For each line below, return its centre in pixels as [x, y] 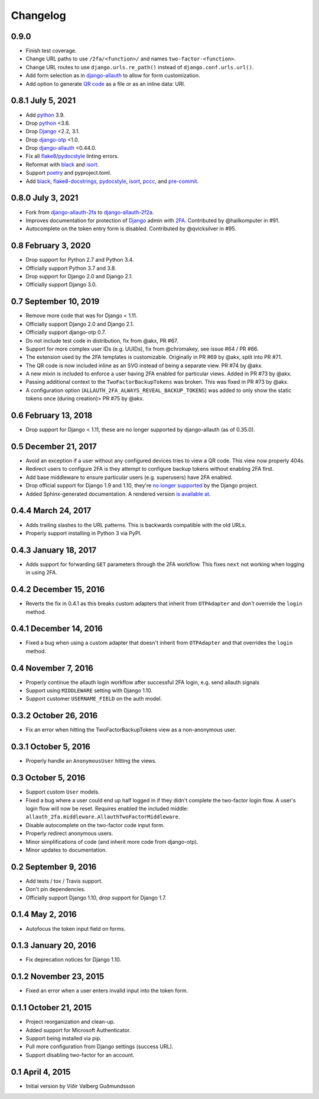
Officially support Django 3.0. [61, 285]
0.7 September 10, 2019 [55, 302]
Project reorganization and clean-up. [70, 1022]
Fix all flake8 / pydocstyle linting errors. [72, 156]
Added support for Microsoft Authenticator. [78, 1030]
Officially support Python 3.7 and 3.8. [71, 268]
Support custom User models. [63, 792]
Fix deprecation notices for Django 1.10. [74, 960]
